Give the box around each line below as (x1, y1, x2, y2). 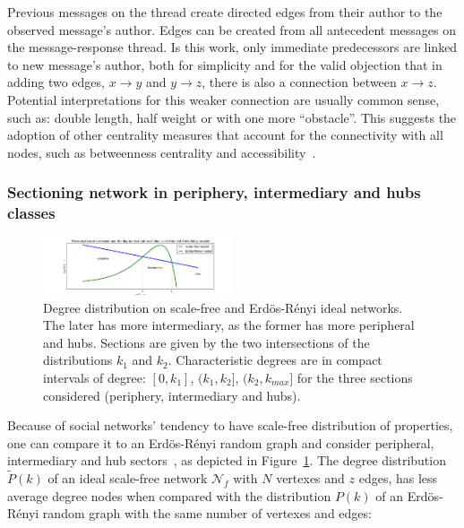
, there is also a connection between (202, 73, 397, 91)
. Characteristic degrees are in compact (168, 351, 382, 369)
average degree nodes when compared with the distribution (7, 486, 331, 505)
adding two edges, (7, 73, 105, 91)
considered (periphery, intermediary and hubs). (43, 385, 301, 404)
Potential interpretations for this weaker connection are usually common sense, (7, 90, 440, 108)
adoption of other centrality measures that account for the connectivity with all (7, 126, 443, 144)
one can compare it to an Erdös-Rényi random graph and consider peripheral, (7, 433, 434, 452)
